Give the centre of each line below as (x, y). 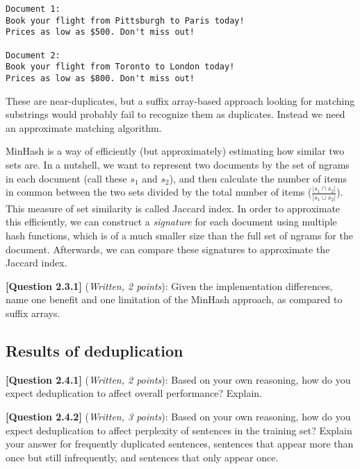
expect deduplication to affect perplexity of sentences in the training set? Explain (179, 430)
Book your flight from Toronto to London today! (120, 67)
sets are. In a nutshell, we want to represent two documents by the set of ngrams (178, 164)
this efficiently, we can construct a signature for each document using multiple (171, 222)
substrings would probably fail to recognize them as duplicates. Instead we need (175, 114)
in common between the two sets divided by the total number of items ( (159, 192)
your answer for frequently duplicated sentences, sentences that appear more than (180, 444)
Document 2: (33, 55)
